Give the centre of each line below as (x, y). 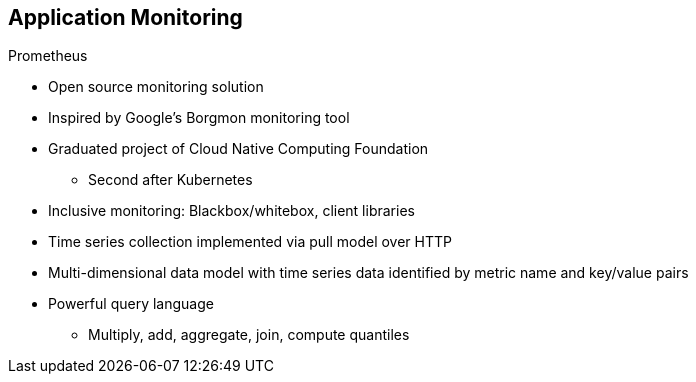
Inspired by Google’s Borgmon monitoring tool (199, 118)
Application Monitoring (125, 17)
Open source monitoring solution (156, 87)
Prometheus (48, 56)
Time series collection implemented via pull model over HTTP (250, 242)
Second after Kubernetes (170, 180)
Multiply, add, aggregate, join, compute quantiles (249, 335)
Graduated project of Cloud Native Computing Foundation (238, 149)
